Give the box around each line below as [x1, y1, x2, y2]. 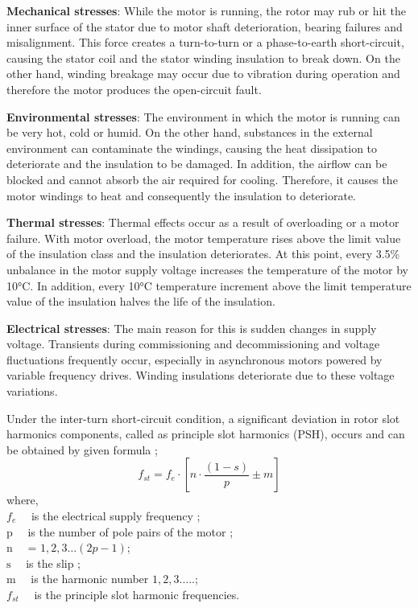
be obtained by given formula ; [6, 441, 158, 458]
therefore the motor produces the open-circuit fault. [6, 80, 262, 97]
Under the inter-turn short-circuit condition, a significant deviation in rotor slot [6, 409, 400, 426]
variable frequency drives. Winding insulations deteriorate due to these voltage [6, 367, 395, 384]
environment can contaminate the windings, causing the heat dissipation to [6, 139, 378, 156]
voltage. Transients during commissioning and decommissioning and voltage [6, 335, 380, 352]
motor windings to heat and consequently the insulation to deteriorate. [6, 187, 356, 203]
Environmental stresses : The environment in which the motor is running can [6, 108, 400, 125]
